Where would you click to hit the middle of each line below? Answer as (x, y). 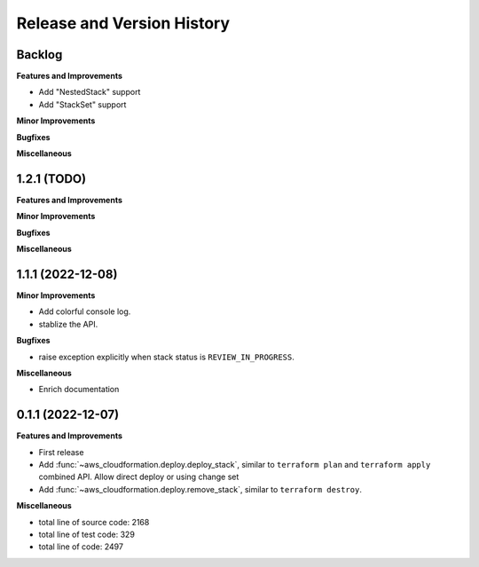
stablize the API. (68, 324)
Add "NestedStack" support (90, 92)
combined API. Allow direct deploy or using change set (139, 477)
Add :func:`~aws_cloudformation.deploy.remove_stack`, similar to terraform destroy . (200, 489)
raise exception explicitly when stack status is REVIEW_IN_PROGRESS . (166, 357)
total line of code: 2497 (81, 547)
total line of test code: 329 (86, 534)
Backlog (39, 55)
